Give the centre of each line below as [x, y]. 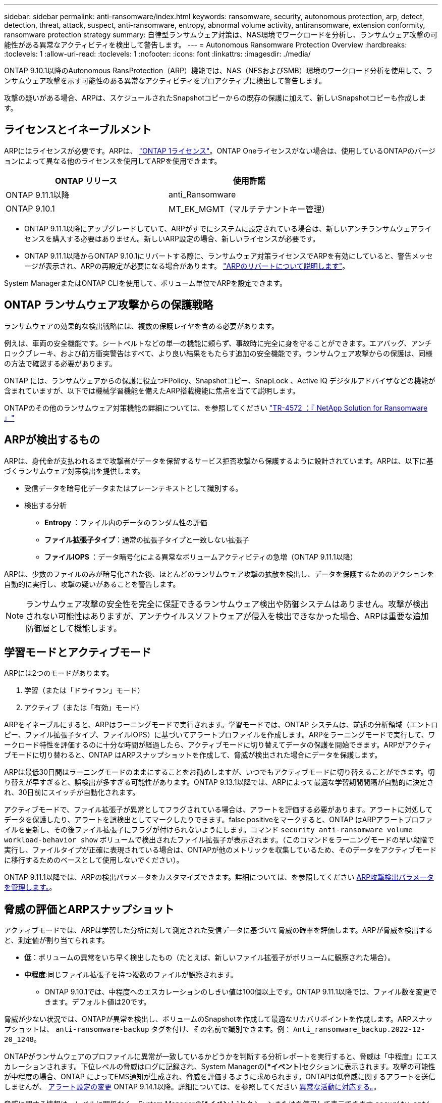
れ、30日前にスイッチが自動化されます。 [72, 792]
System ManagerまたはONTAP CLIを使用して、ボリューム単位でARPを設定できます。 [145, 283]
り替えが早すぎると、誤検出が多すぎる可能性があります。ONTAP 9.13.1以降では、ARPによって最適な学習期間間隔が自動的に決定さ [219, 782]
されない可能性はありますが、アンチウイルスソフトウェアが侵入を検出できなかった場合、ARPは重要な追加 [227, 616]
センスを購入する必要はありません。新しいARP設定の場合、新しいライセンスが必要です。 [172, 238]
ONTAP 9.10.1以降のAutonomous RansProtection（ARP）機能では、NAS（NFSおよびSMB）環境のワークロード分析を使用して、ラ [218, 70]
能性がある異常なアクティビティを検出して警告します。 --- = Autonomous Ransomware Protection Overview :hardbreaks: [206, 45]
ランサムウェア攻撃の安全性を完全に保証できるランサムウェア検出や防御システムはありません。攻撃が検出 [227, 604]
